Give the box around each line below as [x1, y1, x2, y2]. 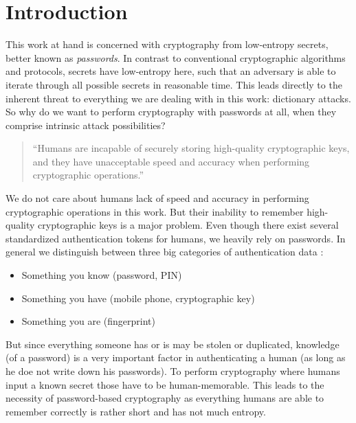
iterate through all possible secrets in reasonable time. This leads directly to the [5, 77, 342, 91]
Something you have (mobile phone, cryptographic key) [21, 290, 255, 305]
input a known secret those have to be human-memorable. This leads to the [5, 377, 324, 391]
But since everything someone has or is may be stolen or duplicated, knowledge [5, 336, 340, 351]
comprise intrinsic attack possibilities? [5, 117, 166, 132]
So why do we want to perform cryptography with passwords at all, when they [5, 104, 337, 119]
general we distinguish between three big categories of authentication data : [5, 244, 324, 259]
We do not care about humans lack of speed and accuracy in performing [5, 191, 309, 205]
